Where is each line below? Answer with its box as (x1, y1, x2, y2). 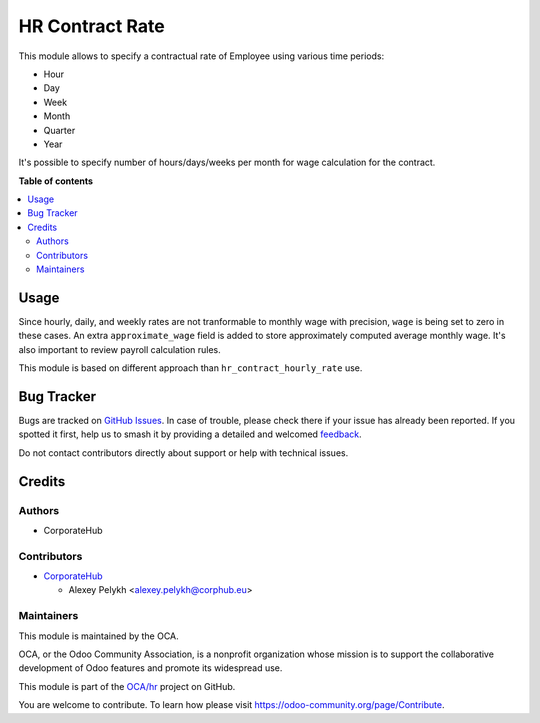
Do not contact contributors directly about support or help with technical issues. (18, 446, 349, 459)
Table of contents (18, 175, 94, 187)
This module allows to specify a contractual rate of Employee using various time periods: (18, 50, 385, 62)
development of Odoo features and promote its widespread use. (18, 662, 283, 674)
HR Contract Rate (18, 15, 165, 37)
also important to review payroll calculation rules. (18, 343, 222, 355)
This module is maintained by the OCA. (18, 630, 179, 642)
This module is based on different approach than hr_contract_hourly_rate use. (18, 362, 363, 374)
